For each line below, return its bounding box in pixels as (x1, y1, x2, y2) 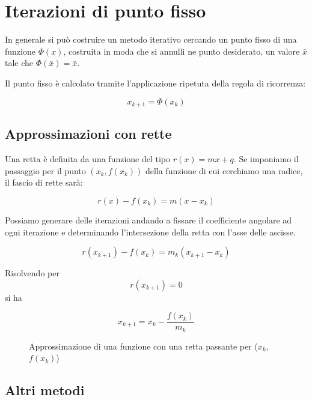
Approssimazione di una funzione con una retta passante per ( (29, 339, 258, 352)
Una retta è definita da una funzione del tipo (5, 153, 171, 165)
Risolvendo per (5, 267, 60, 279)
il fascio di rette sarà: (5, 176, 83, 189)
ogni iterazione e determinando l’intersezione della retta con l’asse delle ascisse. (5, 225, 296, 238)
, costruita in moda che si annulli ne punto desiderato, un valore (63, 44, 300, 57)
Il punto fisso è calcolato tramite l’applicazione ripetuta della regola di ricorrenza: (5, 76, 306, 89)
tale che (5, 56, 34, 69)
